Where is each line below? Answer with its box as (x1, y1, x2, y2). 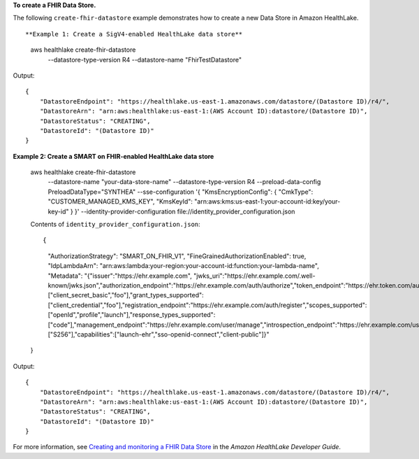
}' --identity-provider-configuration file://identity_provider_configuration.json (74, 207, 295, 216)
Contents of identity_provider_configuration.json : (30, 220, 200, 229)
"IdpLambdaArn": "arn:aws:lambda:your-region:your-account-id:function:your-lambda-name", (47, 262, 319, 270)
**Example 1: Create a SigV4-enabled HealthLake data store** (25, 30, 243, 38)
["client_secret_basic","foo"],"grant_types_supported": (47, 291, 204, 299)
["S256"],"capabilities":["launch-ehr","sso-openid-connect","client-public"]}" (47, 330, 270, 339)
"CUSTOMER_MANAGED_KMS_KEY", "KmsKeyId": (47, 197, 193, 206)
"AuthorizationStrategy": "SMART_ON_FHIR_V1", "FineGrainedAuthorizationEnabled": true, (47, 252, 307, 260)
